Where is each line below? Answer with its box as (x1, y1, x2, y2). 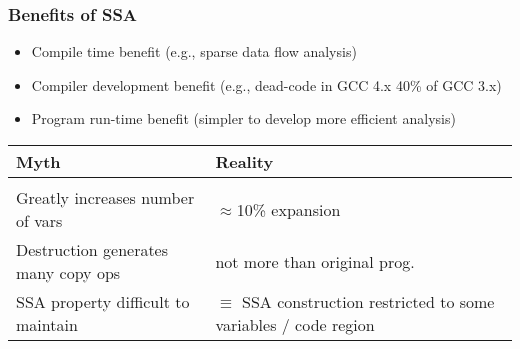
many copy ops (16, 261, 121, 284)
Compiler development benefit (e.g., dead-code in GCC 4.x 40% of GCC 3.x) (31, 74, 502, 95)
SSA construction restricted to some (242, 290, 495, 313)
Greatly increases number (16, 186, 195, 209)
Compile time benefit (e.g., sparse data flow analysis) (31, 41, 357, 62)
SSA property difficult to (16, 290, 190, 313)
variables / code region (215, 313, 375, 336)
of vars (16, 209, 63, 232)
